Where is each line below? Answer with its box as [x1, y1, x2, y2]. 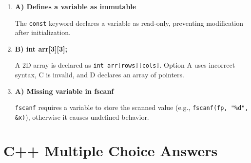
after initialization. [15, 27, 71, 37]
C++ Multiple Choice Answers [3, 140, 218, 160]
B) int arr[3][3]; [15, 43, 67, 54]
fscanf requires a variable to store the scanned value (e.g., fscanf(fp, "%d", [15, 102, 249, 112]
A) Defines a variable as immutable [15, 1, 136, 11]
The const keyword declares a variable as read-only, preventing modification [15, 18, 244, 28]
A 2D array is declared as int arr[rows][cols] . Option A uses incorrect [15, 60, 235, 70]
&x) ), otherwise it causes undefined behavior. [15, 111, 149, 122]
